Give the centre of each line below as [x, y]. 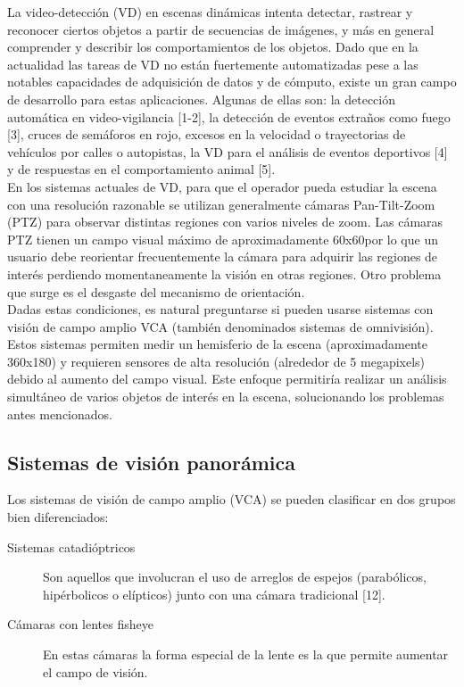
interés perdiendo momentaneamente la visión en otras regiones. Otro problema [224, 273]
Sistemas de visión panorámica [151, 462]
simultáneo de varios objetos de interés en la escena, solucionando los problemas [226, 397]
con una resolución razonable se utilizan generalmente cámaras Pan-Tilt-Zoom [221, 204]
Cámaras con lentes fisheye [80, 624]
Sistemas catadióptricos [71, 546]
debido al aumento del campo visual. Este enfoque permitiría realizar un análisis [227, 379]
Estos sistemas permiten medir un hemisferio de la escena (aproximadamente [218, 344]
